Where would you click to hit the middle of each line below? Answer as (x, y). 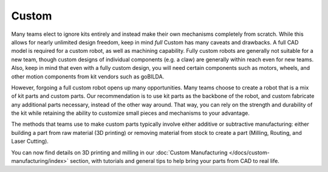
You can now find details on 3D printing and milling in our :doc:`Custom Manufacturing (119, 153)
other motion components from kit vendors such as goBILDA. (88, 77)
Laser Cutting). (30, 141)
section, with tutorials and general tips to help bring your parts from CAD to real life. (175, 161)
